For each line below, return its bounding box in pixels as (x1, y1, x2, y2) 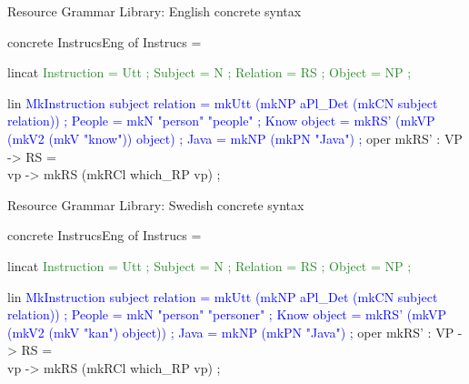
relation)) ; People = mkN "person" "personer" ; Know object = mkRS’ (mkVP (7, 305, 447, 324)
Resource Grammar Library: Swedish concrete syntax (7, 195, 304, 214)
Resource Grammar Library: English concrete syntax (7, 2, 302, 20)
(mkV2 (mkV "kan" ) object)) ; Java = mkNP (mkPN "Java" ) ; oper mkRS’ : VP (7, 322, 454, 341)
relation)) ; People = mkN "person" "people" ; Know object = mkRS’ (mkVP (7, 111, 435, 130)
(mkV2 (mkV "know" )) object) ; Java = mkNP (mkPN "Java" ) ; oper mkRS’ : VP (7, 128, 463, 147)
